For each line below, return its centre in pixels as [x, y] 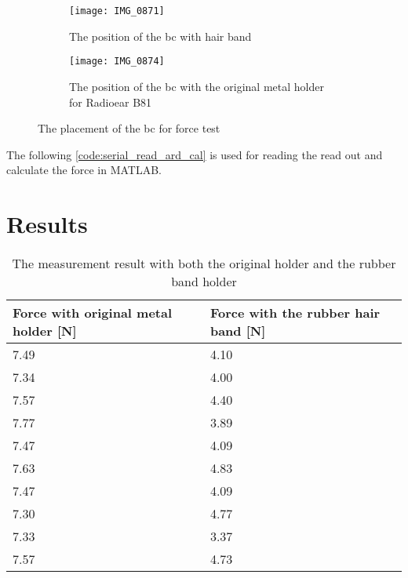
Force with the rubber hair [295, 313]
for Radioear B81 [111, 102]
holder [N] [45, 331]
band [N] [238, 331]
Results [47, 224]
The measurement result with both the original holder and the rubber [204, 263]
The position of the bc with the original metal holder [197, 86]
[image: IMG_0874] [117, 62]
